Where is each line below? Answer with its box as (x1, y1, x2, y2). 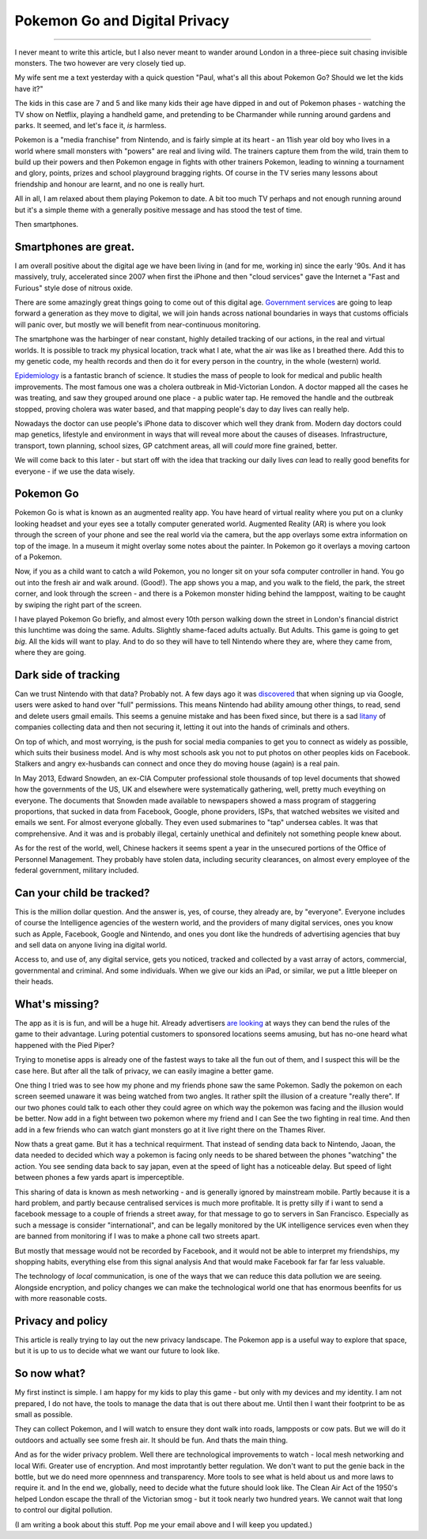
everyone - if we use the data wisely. (14, 467, 135, 476)
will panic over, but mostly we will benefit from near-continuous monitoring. (14, 320, 261, 329)
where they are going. (14, 648, 86, 657)
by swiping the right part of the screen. (14, 599, 142, 609)
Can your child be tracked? (14, 886, 150, 899)
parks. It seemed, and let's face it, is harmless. (14, 120, 167, 130)
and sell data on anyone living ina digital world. (14, 940, 168, 949)
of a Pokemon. (14, 552, 62, 562)
